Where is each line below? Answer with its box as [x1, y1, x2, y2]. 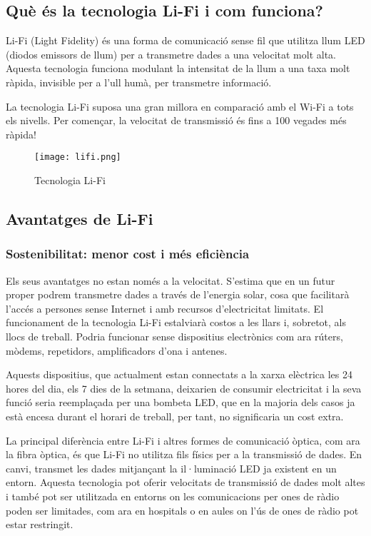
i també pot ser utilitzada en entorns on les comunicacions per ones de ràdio [6, 488, 340, 503]
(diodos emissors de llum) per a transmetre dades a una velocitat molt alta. [6, 46, 336, 61]
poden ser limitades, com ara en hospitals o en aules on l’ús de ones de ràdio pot [6, 502, 359, 517]
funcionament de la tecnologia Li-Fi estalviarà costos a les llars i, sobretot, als [6, 315, 347, 330]
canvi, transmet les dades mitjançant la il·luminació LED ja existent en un [6, 460, 337, 475]
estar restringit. [6, 517, 73, 532]
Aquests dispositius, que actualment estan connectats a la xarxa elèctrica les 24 [6, 367, 352, 382]
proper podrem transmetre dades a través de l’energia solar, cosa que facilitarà [6, 287, 350, 302]
